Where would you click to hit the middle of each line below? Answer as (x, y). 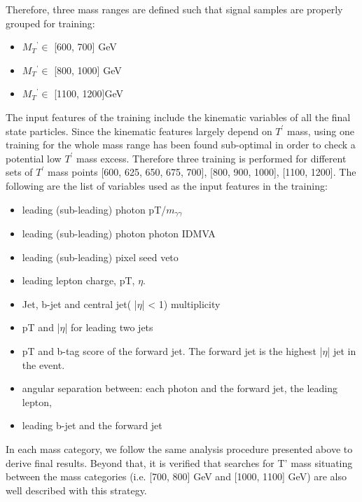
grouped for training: (50, 23)
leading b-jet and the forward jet (92, 425)
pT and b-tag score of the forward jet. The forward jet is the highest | (172, 350)
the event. (43, 364)
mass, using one (321, 131)
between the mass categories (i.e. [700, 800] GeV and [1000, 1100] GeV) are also (176, 476)
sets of (19, 172)
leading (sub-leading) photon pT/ (94, 209)
